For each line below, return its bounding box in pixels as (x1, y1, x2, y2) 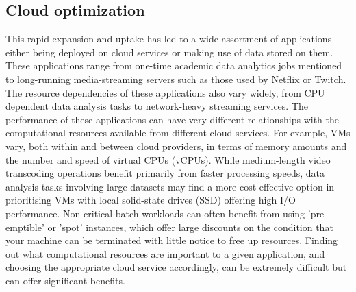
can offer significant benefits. (5, 273, 125, 287)
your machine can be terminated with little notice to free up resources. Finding (5, 233, 338, 247)
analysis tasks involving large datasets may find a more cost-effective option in (5, 179, 335, 193)
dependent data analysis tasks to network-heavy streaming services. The (5, 99, 309, 113)
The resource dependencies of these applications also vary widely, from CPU (5, 85, 325, 99)
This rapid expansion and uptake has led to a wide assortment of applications (5, 32, 332, 46)
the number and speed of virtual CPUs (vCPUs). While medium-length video (5, 152, 331, 167)
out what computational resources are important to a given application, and (5, 246, 325, 260)
